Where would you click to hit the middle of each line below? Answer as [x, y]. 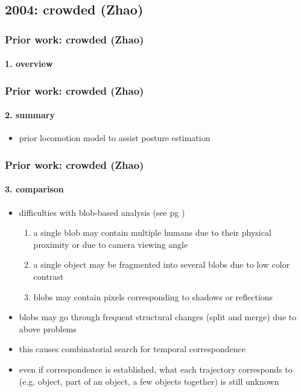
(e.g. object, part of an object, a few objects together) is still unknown [149, 381]
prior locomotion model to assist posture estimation [115, 138]
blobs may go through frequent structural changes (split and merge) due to [158, 317]
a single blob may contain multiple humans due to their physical [152, 232]
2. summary [30, 115]
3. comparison [34, 189]
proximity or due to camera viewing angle [111, 244]
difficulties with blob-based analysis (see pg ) [102, 212]
